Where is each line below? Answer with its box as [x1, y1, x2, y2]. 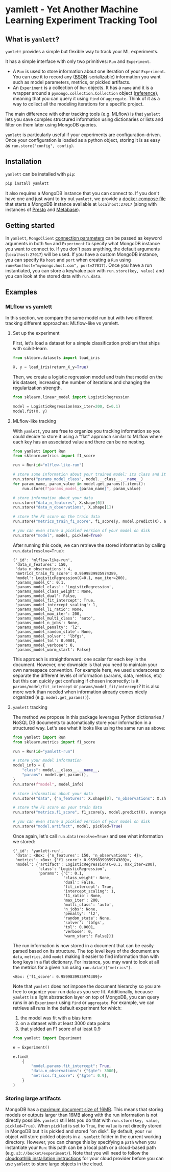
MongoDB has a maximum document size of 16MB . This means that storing [5, 1106, 163, 1113]
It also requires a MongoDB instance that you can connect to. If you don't [5, 190, 159, 196]
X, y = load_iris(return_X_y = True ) [12, 365, 89, 370]
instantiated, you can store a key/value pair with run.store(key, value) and [5, 267, 164, 273]
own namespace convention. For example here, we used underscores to [12, 667, 165, 673]
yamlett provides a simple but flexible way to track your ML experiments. [5, 49, 159, 54]
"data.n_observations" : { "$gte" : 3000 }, [31, 1069, 118, 1074]
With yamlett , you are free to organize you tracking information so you [12, 428, 161, 434]
